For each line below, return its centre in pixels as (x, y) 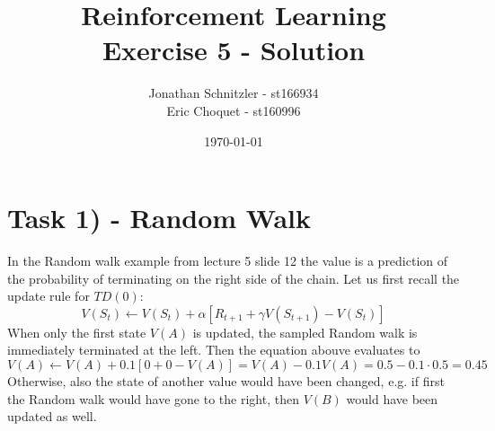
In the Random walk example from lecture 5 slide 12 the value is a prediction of (228, 261)
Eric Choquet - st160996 (234, 110)
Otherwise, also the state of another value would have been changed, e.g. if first (226, 381)
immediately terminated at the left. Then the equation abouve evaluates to (214, 350)
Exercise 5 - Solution (234, 50)
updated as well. (52, 416)
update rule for (49, 296)
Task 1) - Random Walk (159, 218)
